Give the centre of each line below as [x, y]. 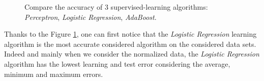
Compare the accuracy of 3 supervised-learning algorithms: [116, 7]
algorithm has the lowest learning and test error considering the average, [117, 63]
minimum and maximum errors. [54, 74]
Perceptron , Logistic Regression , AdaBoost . [91, 17]
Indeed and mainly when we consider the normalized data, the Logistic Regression [132, 54]
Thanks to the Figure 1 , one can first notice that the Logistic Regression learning [130, 34]
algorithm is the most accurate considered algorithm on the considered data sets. [130, 44]
